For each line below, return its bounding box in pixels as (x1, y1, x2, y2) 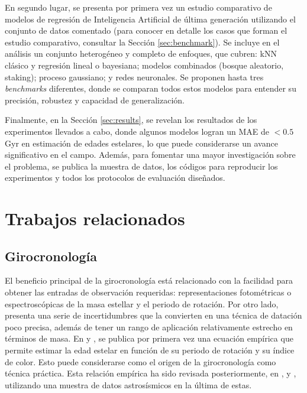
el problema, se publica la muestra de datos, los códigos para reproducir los (5, 160, 278, 172)
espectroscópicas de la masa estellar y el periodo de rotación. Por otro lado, (5, 297, 279, 310)
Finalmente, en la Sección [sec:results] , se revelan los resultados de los (5, 113, 257, 126)
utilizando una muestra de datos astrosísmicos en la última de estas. (5, 378, 252, 391)
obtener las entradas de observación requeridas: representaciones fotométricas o (5, 286, 292, 298)
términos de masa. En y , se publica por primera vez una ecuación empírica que (5, 332, 293, 345)
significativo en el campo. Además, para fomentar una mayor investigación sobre (5, 148, 296, 161)
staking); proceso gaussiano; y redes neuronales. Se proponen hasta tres (5, 70, 264, 83)
